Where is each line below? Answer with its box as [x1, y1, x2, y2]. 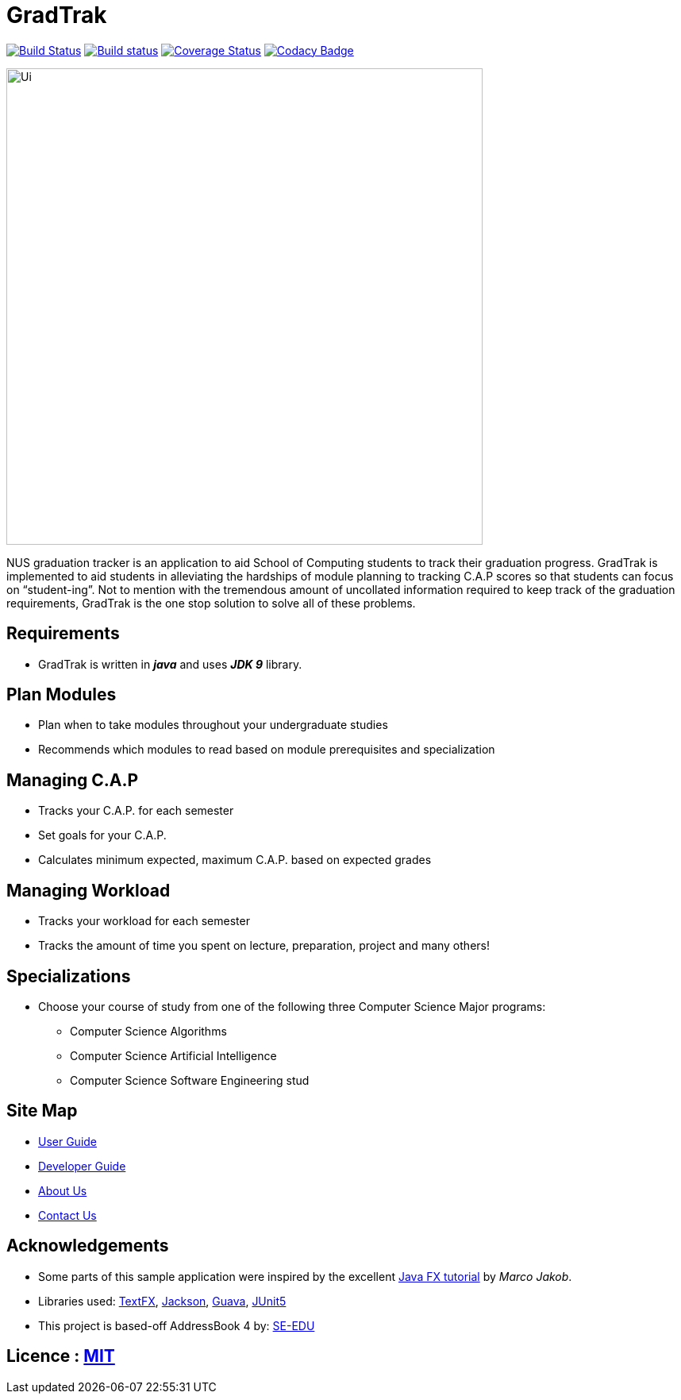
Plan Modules [6, 685, 117, 705]
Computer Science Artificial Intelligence [70, 1048, 277, 1063]
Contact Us [38, 1208, 97, 1222]
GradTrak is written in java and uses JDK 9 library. [38, 657, 302, 671]
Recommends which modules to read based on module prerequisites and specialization [38, 742, 495, 757]
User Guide [38, 1134, 98, 1148]
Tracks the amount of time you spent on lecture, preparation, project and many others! [38, 939, 490, 953]
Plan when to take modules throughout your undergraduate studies [38, 718, 388, 732]
